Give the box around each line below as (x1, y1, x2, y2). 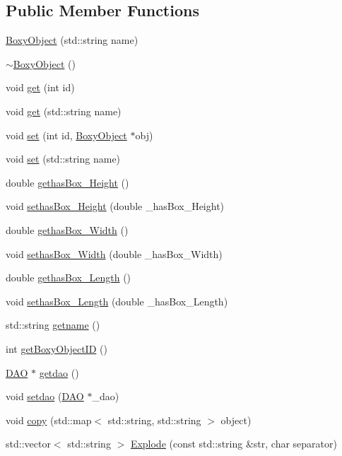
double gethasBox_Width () (6, 222, 129, 237)
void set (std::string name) (6, 151, 121, 166)
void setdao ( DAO (6, 389, 84, 404)
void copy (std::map (6, 412, 92, 427)
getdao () (39, 365, 79, 380)
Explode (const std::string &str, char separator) (130, 436, 337, 451)
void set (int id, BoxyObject (6, 127, 127, 142)
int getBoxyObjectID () (6, 341, 107, 356)
